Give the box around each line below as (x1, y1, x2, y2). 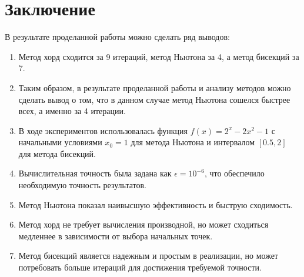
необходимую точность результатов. (18, 179, 147, 191)
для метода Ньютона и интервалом (131, 136, 255, 148)
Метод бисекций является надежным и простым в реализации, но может (18, 249, 278, 262)
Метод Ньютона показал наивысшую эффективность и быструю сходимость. (18, 198, 293, 211)
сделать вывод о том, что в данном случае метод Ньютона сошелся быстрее (18, 93, 290, 105)
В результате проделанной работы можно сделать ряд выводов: (5, 31, 230, 43)
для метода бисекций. (18, 147, 96, 159)
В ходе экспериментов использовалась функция (18, 124, 188, 136)
